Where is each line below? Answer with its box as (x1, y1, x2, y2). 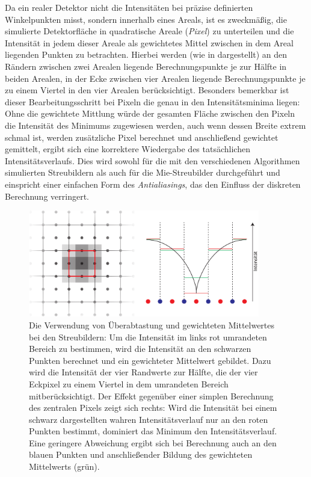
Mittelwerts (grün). (29, 460, 100, 473)
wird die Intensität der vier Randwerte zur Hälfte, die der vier (29, 366, 258, 378)
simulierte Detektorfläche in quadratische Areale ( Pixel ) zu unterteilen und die (5, 25, 294, 37)
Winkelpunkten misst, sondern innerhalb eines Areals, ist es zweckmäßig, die (5, 13, 287, 25)
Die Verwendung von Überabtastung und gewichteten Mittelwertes (29, 318, 275, 331)
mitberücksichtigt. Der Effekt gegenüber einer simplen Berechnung (29, 389, 274, 402)
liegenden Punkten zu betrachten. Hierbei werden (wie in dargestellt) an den (5, 48, 288, 61)
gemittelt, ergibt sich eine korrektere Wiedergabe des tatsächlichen (5, 143, 250, 155)
